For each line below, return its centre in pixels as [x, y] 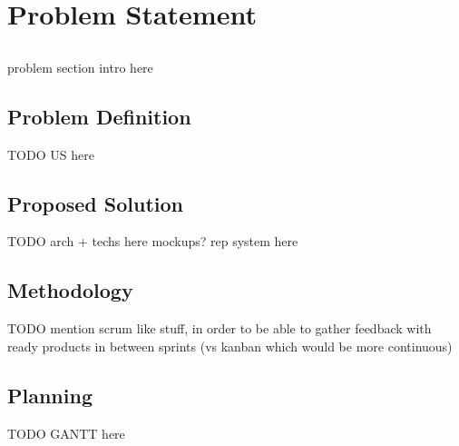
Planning [50, 395]
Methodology [70, 290]
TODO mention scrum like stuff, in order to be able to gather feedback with [220, 328]
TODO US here [51, 154]
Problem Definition [99, 116]
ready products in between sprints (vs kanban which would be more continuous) [230, 346]
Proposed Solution [95, 203]
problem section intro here [80, 67]
